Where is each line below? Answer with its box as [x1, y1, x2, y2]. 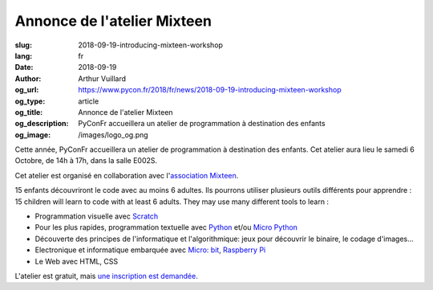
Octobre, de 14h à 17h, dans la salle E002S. [14, 156, 158, 165]
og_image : [14, 129, 51, 140]
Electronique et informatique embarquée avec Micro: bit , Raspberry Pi [34, 245, 266, 255]
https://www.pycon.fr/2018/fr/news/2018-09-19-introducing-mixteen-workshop [78, 85, 342, 95]
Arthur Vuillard [78, 73, 127, 84]
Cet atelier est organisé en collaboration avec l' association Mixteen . [14, 170, 239, 180]
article [78, 96, 99, 106]
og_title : [14, 107, 43, 116]
